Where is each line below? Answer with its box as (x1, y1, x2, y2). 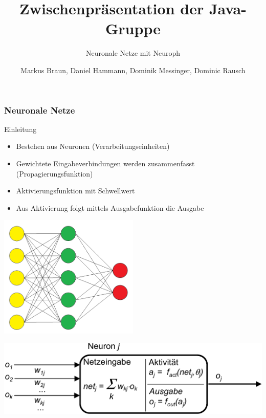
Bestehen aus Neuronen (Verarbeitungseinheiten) (16, 141, 170, 151)
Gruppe (105, 18, 161, 39)
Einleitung (4, 123, 37, 134)
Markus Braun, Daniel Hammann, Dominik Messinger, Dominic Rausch (20, 64, 246, 75)
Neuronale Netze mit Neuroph (85, 48, 180, 58)
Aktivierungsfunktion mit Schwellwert (16, 185, 135, 196)
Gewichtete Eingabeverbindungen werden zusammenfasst (16, 158, 195, 168)
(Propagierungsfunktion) (16, 168, 93, 179)
